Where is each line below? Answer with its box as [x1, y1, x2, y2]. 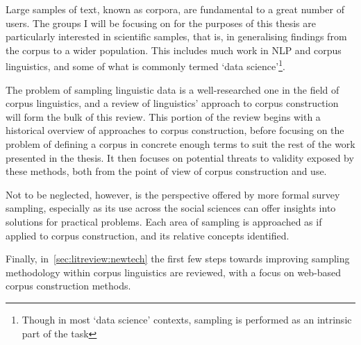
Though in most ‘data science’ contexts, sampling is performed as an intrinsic [22, 312, 352, 326]
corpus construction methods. [6, 278, 131, 293]
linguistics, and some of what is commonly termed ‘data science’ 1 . [6, 57, 285, 74]
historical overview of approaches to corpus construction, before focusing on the [6, 123, 344, 137]
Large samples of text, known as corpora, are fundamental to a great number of [6, 2, 344, 16]
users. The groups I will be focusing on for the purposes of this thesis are [6, 15, 316, 30]
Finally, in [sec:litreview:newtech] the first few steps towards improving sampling [6, 251, 350, 266]
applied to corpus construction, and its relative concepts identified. [6, 228, 289, 242]
